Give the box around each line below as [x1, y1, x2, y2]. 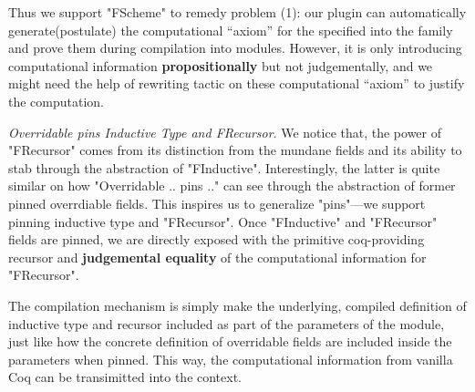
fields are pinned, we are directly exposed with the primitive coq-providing [8, 230, 425, 249]
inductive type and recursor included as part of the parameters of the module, [8, 314, 445, 333]
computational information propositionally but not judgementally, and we [8, 56, 433, 75]
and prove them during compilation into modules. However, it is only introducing [8, 38, 462, 57]
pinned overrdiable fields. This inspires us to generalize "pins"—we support [8, 193, 426, 212]
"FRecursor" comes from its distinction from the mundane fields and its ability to [8, 140, 462, 160]
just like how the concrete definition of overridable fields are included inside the [8, 332, 452, 351]
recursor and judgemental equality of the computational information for [8, 247, 427, 266]
